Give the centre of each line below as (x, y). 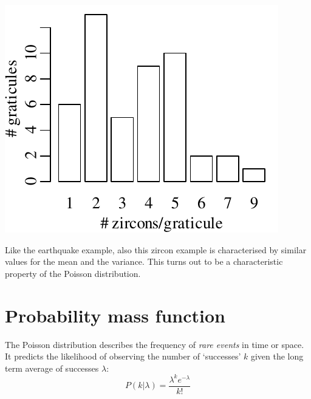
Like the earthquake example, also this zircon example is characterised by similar (156, 249)
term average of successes (52, 368)
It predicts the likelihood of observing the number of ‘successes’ (123, 356)
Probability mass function (115, 315)
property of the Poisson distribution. (73, 273)
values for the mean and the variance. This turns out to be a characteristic (144, 261)
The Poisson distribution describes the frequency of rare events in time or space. (155, 344)
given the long (277, 356)
